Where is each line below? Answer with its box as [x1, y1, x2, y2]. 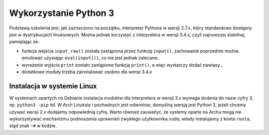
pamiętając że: [9, 39, 39, 45]
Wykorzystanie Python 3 [9, 7, 115, 18]
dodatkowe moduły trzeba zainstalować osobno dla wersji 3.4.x [21, 69, 152, 75]
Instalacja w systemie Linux [9, 82, 97, 90]
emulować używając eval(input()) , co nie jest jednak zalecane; [21, 55, 159, 61]
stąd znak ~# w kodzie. [9, 123, 57, 129]
